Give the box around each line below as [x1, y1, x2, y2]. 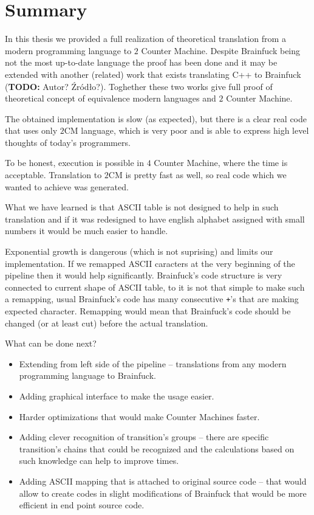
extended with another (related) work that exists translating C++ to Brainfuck [5, 67, 301, 80]
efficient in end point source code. [19, 499, 145, 511]
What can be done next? [5, 337, 97, 350]
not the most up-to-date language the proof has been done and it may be [5, 56, 278, 69]
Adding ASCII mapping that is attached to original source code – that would [19, 475, 307, 487]
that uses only [5, 124, 58, 137]
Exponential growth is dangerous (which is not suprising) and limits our [5, 245, 273, 258]
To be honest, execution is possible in [5, 156, 144, 169]
